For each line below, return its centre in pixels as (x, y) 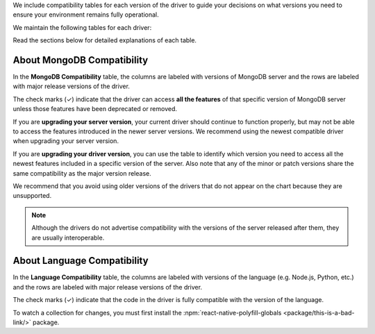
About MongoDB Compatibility (81, 60)
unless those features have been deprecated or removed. (95, 109)
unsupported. (32, 196)
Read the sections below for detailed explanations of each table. (105, 40)
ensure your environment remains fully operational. (86, 15)
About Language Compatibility (81, 261)
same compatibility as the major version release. (82, 173)
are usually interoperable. (68, 237)
